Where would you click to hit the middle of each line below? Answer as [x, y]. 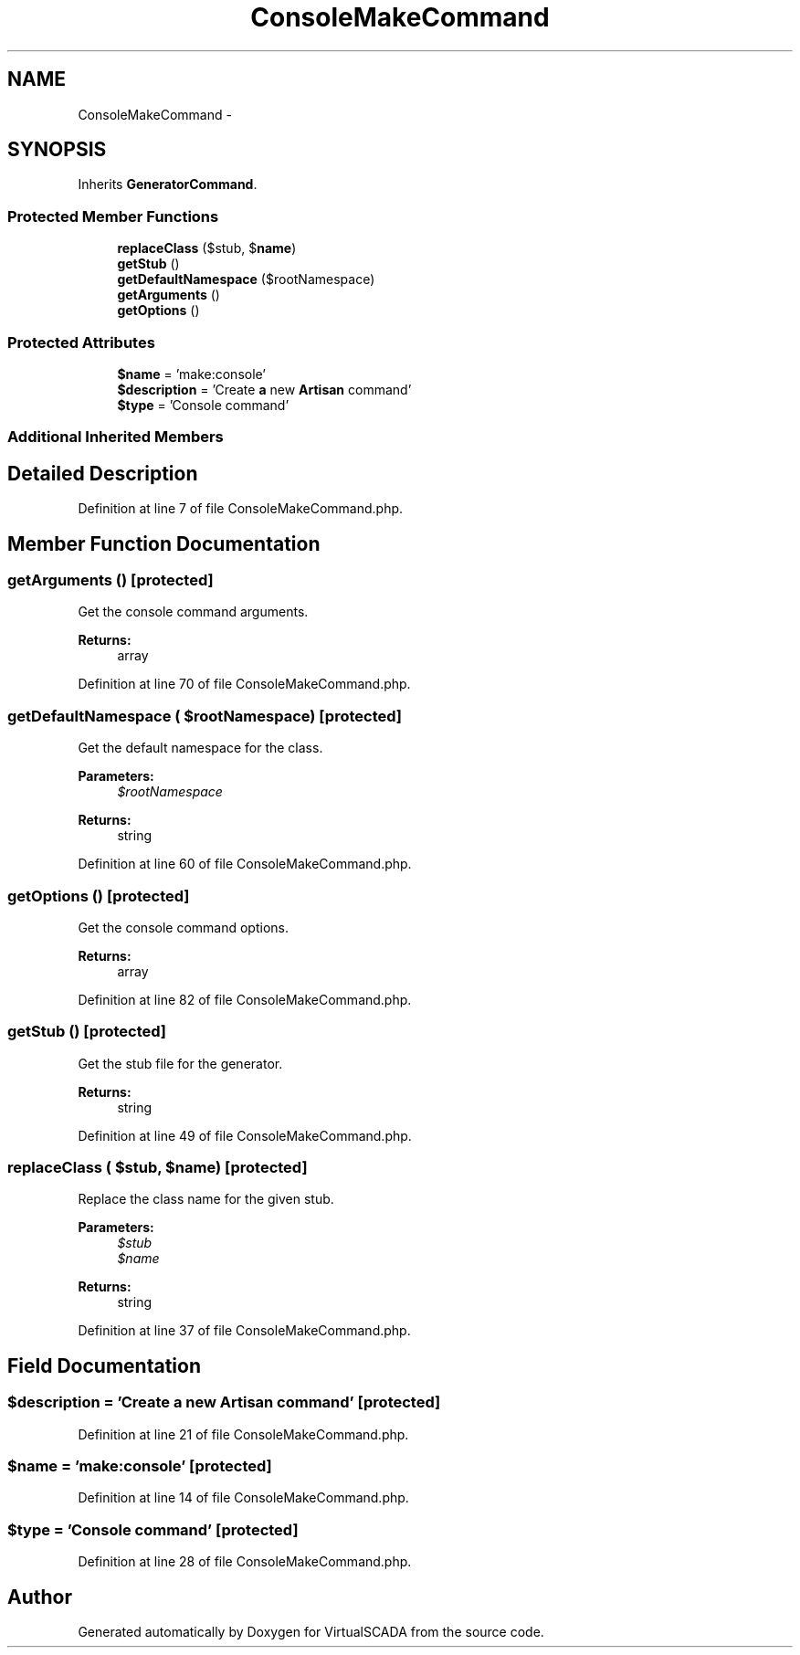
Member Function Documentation [164, 543]
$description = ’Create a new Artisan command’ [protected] [224, 1402]
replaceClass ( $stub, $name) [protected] [158, 1167]
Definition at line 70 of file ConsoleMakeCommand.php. [244, 684]
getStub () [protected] [87, 1032]
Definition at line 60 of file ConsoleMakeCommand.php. [245, 864]
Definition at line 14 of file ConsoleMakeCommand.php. [243, 1498]
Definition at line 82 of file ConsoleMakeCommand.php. [245, 999]
